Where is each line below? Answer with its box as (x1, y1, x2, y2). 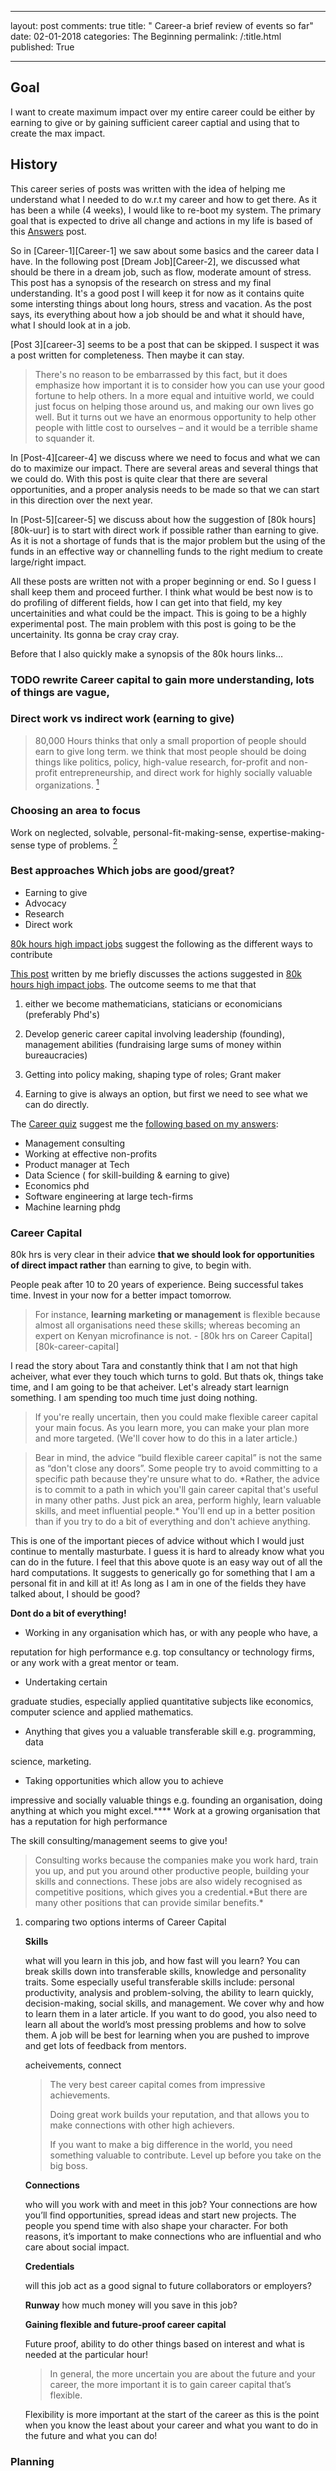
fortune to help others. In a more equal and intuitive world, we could (34, 389, 315, 401)
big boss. (49, 2160, 88, 2172)
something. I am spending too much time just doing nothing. (10, 1392, 258, 1404)
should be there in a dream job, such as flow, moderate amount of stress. (10, 266, 312, 278)
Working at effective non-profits (24, 1147, 158, 1160)
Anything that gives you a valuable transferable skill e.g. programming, (24, 1726, 317, 1738)
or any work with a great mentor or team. (10, 1657, 180, 1669)
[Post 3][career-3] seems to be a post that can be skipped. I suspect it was (10, 338, 320, 350)
